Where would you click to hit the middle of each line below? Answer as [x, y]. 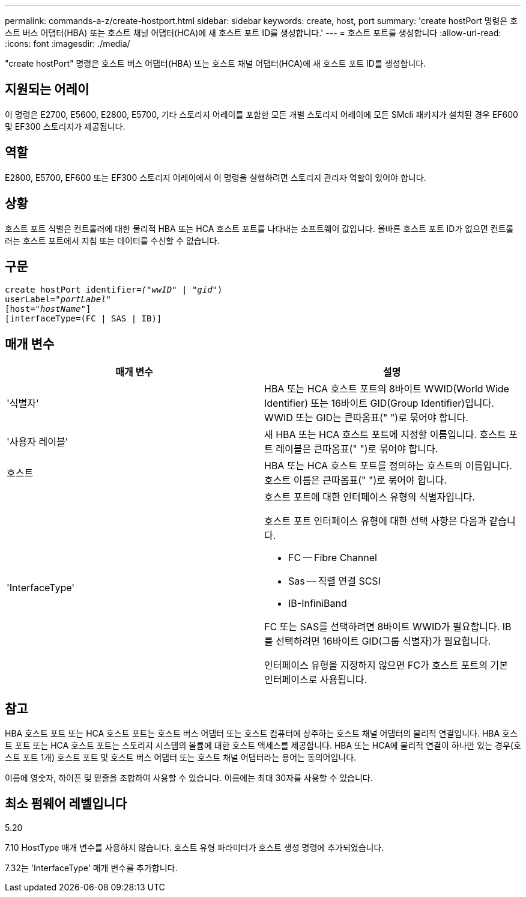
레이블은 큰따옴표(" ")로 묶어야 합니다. [357, 449]
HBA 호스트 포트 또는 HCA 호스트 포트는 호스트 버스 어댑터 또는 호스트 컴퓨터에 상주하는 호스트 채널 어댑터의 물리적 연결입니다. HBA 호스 [261, 734]
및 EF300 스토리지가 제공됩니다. [65, 126]
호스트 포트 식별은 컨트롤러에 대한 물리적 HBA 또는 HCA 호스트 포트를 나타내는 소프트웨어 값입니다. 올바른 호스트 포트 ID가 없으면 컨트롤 [259, 228]
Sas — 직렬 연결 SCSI [334, 581]
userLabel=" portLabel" [58, 300]
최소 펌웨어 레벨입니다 [66, 804]
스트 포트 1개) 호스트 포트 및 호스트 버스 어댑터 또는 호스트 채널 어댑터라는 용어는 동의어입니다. [181, 758]
